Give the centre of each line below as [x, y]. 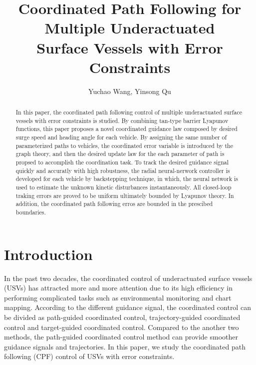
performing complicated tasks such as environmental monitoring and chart [118, 297]
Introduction [48, 254]
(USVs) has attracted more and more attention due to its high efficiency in [119, 288]
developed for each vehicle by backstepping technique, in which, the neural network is [127, 179]
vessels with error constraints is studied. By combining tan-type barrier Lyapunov [122, 120]
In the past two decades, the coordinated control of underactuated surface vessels [128, 278]
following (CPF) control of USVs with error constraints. [89, 356]
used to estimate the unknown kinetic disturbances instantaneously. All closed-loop [124, 187]
